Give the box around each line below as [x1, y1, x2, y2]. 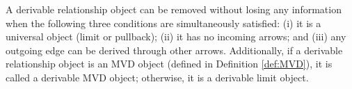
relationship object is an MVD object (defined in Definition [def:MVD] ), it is [6, 56, 333, 71]
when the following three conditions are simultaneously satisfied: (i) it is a [6, 15, 321, 30]
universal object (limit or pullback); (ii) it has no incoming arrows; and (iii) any [6, 29, 346, 44]
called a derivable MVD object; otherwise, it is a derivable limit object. [6, 70, 309, 84]
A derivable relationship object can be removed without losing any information [6, 2, 342, 16]
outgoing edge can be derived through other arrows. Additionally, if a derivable [6, 42, 343, 57]
